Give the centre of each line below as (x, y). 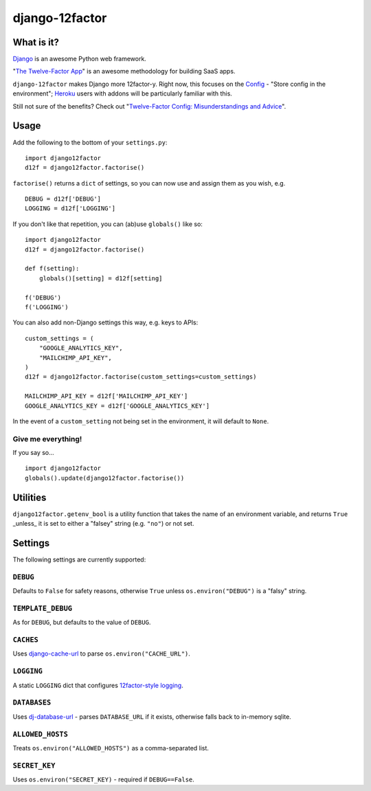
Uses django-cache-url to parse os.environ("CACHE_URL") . (101, 654)
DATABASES (32, 703)
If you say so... (33, 453)
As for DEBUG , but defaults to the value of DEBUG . (82, 623)
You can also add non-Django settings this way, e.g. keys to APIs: (105, 322)
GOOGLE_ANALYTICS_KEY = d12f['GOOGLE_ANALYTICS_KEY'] (117, 406)
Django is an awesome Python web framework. (80, 59)
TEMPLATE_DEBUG (42, 608)
